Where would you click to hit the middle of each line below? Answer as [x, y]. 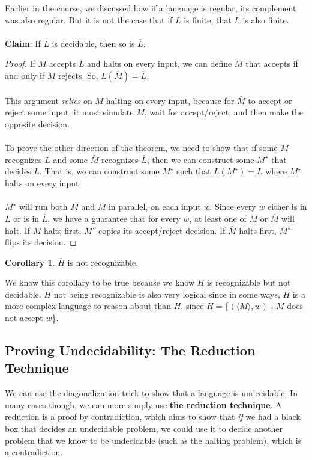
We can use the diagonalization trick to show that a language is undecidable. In [151, 393]
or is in [26, 218]
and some [70, 159]
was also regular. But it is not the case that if [89, 20]
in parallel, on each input [154, 207]
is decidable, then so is [93, 43]
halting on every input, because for [170, 100]
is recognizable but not [249, 282]
